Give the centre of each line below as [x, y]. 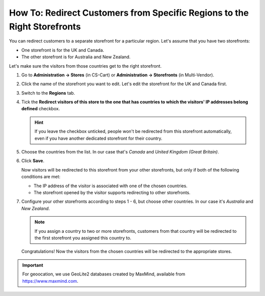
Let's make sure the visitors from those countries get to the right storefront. [85, 66]
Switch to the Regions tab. [48, 93]
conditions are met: [41, 177]
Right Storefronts [45, 26]
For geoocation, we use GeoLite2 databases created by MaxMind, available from [104, 274]
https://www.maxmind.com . [50, 281]
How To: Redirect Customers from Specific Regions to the [129, 13]
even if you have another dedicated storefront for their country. [98, 138]
